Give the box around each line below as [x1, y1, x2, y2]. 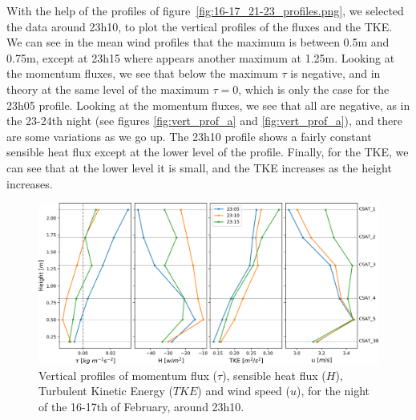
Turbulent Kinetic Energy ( [38, 382, 173, 399]
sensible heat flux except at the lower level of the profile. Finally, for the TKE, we [6, 143, 409, 160]
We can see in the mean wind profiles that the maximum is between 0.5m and [6, 34, 390, 50]
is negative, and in [290, 65, 381, 82]
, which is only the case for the [238, 80, 390, 97]
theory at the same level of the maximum [6, 80, 209, 97]
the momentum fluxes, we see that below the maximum [6, 65, 278, 82]
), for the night [296, 382, 370, 399]
